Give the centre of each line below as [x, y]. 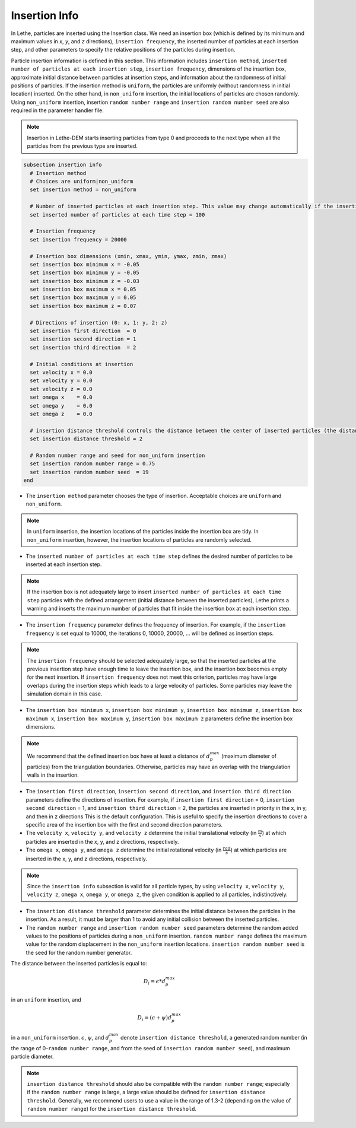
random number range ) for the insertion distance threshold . [112, 1109]
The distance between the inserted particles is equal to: [79, 964]
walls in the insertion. [53, 775]
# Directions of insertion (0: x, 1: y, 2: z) [99, 322]
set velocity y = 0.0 [61, 381]
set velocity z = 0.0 [61, 389]
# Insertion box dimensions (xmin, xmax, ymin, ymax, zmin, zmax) [128, 256]
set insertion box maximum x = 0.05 [83, 290]
